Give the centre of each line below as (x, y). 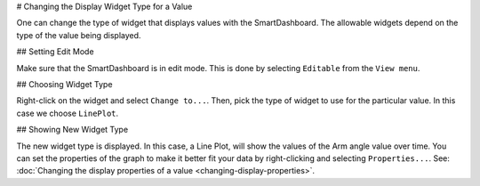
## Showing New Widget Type (72, 130)
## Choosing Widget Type (64, 84)
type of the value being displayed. (79, 35)
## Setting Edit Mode (55, 52)
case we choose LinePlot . (68, 113)
